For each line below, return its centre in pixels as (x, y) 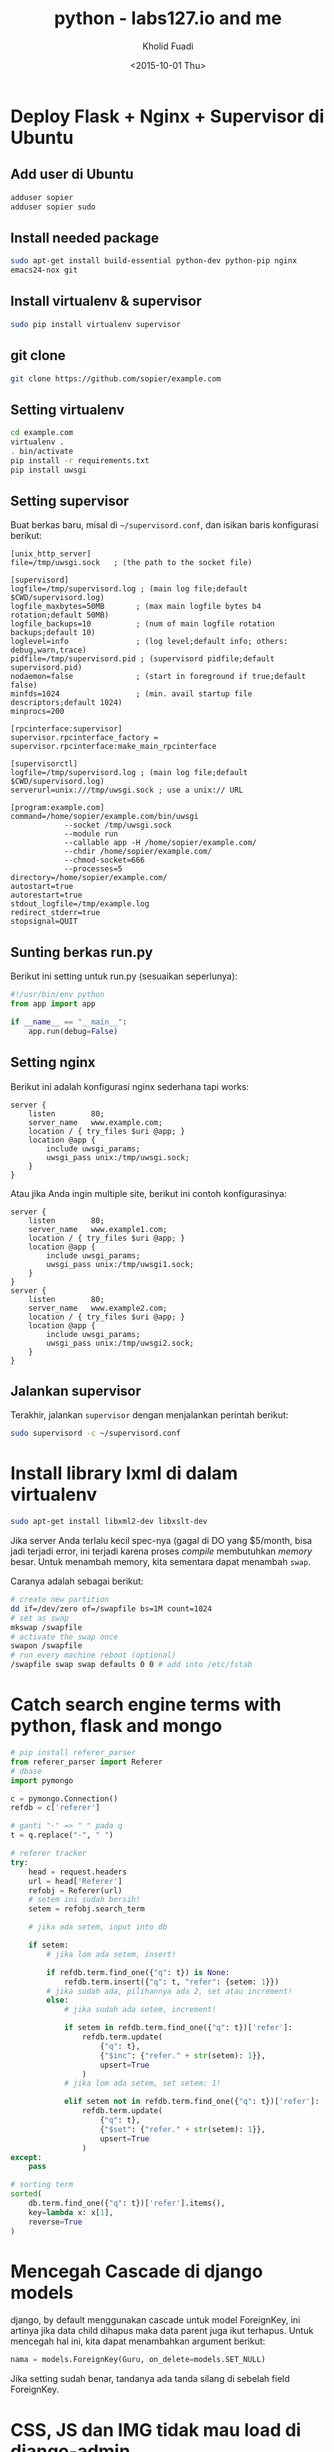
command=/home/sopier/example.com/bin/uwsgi (104, 817)
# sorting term (42, 2185)
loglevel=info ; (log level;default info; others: (149, 642)
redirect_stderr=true (55, 913)
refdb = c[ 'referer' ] (55, 1808)
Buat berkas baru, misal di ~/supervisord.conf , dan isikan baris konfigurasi (164, 525)
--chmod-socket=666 (104, 860)
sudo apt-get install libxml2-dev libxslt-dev (109, 1522)
